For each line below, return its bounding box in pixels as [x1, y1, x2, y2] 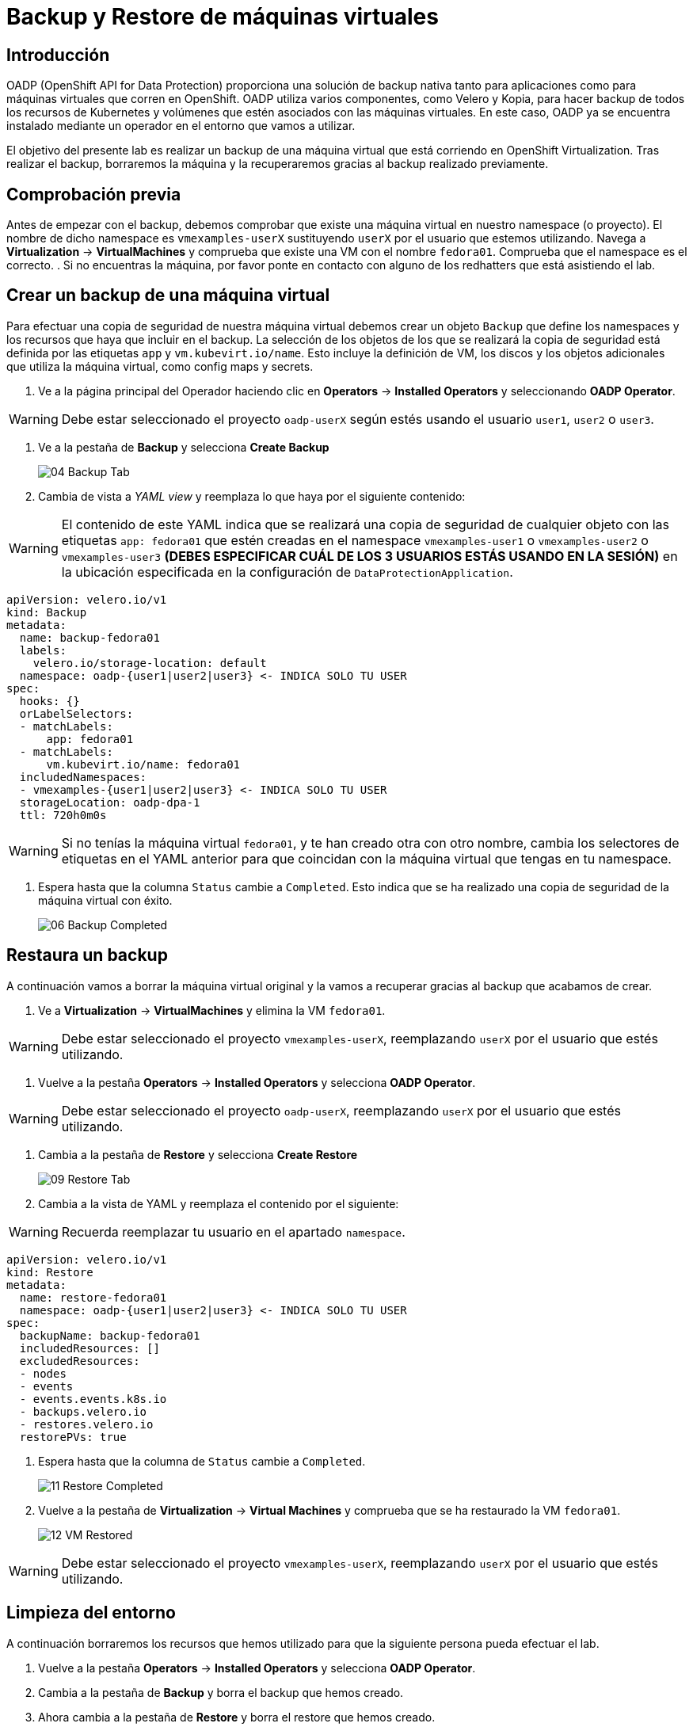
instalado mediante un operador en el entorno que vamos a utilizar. [6, 119, 356, 133]
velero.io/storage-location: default [32, 656, 267, 669]
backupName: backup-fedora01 [19, 1329, 200, 1342]
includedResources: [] [19, 1341, 160, 1355]
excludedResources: [19, 1354, 140, 1367]
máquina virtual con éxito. [38, 893, 173, 907]
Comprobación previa [6, 184, 181, 204]
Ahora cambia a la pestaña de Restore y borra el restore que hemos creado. [38, 1710, 436, 1724]
